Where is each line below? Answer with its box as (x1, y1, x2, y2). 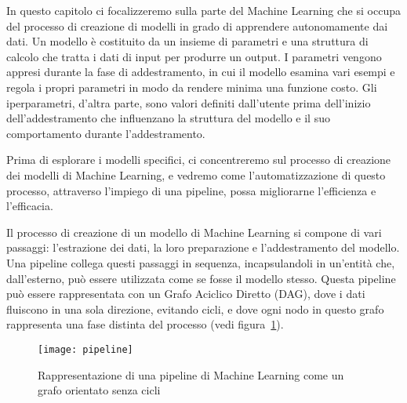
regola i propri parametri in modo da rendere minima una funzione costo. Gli (6, 78, 377, 95)
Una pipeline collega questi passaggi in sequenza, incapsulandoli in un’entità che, (6, 254, 395, 270)
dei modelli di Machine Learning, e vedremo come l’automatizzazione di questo (6, 166, 386, 183)
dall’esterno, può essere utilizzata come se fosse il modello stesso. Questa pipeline (6, 270, 396, 286)
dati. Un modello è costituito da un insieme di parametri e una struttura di (6, 33, 369, 49)
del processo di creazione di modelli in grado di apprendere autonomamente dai (6, 17, 388, 34)
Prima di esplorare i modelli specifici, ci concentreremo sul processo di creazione (6, 151, 391, 168)
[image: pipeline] (38, 343, 133, 355)
